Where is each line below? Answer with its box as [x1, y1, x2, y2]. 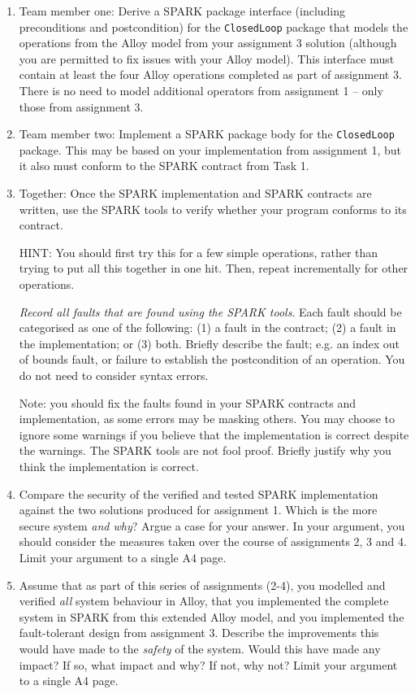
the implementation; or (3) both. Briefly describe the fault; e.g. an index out [19, 334, 400, 351]
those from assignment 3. [19, 98, 144, 115]
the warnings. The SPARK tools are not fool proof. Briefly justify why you [19, 442, 391, 459]
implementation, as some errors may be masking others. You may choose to [19, 410, 395, 427]
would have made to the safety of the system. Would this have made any [19, 639, 381, 657]
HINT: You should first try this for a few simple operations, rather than [19, 243, 378, 260]
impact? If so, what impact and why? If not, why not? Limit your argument [19, 656, 398, 673]
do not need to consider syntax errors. [19, 367, 209, 383]
